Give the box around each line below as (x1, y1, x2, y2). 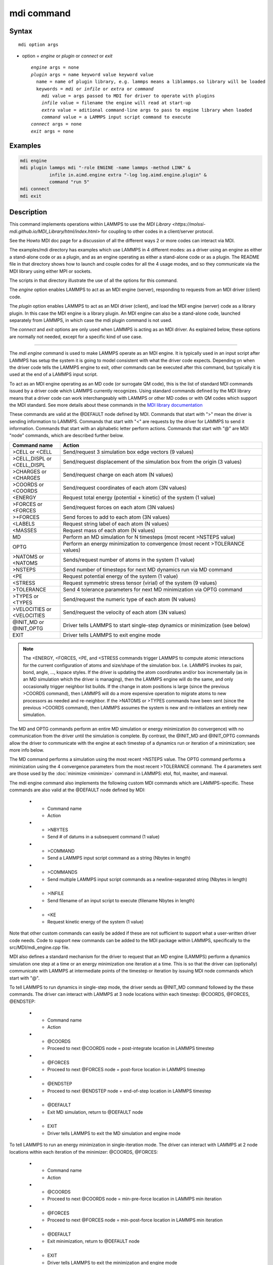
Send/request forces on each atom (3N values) (63, 503, 175, 511)
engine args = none (31, 65, 79, 70)
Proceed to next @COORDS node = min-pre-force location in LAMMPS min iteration (47, 1196, 222, 1202)
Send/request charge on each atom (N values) (63, 471, 173, 478)
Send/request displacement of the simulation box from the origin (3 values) (63, 458, 242, 465)
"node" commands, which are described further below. (9, 433, 124, 439)
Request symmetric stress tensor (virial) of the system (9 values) (63, 579, 217, 586)
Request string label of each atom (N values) (63, 520, 169, 527)
